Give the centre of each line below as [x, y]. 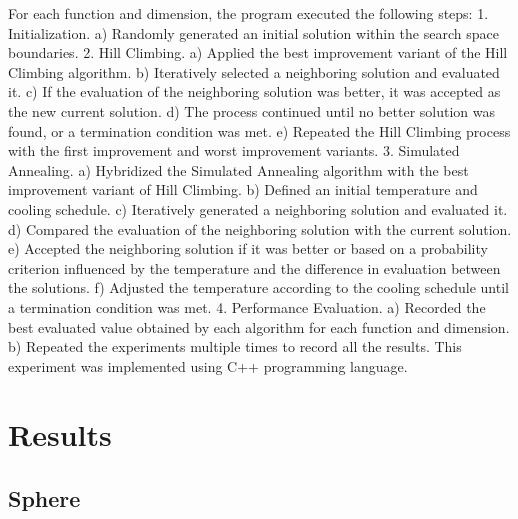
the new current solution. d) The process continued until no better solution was [252, 110]
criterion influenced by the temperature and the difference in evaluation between [254, 267]
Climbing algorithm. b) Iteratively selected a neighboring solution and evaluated [254, 71]
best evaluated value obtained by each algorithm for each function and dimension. [259, 326]
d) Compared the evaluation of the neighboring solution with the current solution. [260, 228]
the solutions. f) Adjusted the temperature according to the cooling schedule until [258, 287]
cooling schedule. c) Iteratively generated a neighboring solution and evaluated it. [258, 208]
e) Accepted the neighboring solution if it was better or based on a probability [248, 248]
